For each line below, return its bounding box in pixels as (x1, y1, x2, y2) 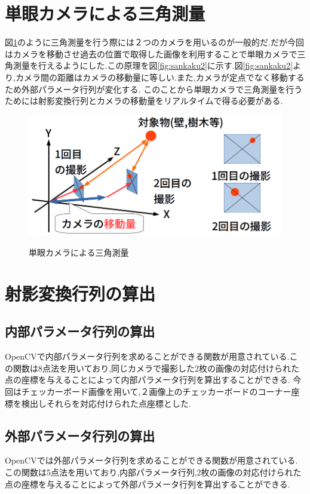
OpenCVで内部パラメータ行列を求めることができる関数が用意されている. (5, 350, 290, 363)
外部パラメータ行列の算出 (5, 426, 155, 444)
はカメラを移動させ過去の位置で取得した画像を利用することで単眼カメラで (5, 47, 297, 60)
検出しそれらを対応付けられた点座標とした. (21, 397, 191, 409)
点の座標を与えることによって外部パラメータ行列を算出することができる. (5, 477, 290, 490)
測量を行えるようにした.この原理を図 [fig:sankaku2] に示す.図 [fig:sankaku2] (13, 59, 293, 72)
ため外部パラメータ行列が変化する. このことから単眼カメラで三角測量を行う (5, 82, 303, 95)
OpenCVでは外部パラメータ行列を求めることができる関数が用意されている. (5, 454, 298, 467)
